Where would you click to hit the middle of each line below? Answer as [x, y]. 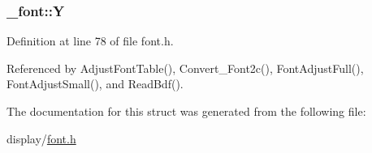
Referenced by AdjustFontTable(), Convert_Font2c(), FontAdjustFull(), [185, 68]
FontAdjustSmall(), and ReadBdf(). [95, 84]
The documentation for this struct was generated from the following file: [186, 111]
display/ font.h [41, 138]
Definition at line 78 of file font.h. [90, 41]
